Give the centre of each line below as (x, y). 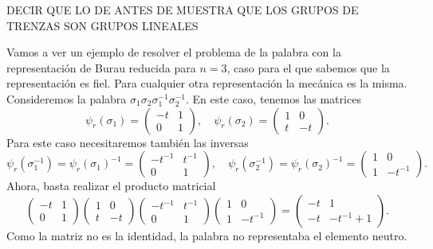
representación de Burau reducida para (101, 67)
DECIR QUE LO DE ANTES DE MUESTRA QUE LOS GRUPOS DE (183, 10)
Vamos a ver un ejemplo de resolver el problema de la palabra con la (174, 52)
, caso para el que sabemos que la (308, 67)
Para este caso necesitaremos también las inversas (128, 142)
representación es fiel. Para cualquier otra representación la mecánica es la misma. (207, 83)
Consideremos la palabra (67, 98)
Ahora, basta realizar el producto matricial (111, 186)
